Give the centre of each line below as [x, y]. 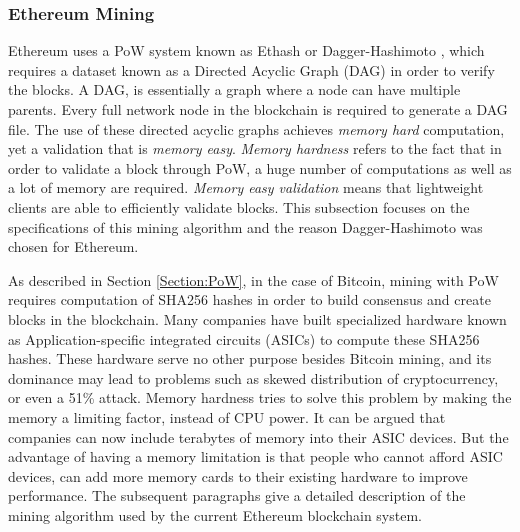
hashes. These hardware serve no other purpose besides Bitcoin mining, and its [250, 358]
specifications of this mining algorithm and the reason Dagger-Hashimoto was [245, 226]
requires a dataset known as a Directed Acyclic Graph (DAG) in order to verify [251, 69]
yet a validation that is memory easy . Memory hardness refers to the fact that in [255, 148]
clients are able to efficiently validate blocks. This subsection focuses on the [239, 206]
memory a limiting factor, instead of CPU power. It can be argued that [227, 416]
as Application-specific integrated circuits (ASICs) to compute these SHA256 [244, 338]
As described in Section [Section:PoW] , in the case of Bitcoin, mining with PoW [253, 279]
